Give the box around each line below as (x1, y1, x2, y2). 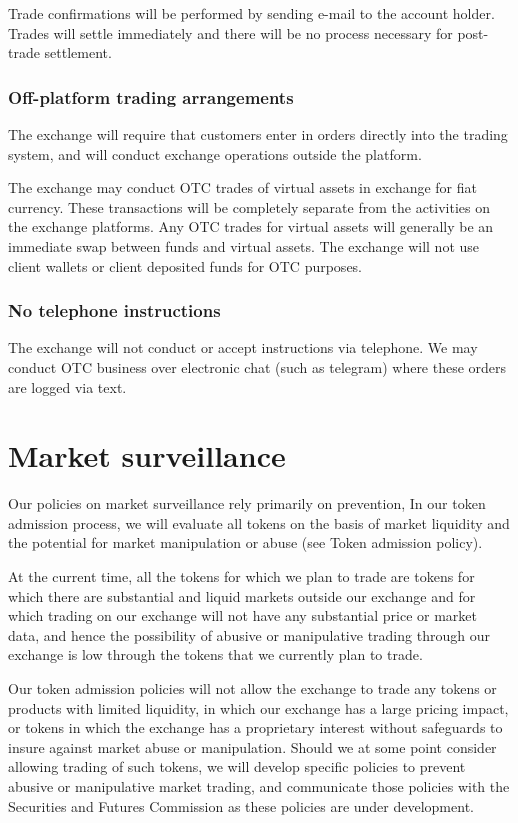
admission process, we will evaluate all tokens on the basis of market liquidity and (8, 512, 510, 533)
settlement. (44, 42, 112, 63)
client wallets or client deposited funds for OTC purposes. (8, 255, 363, 276)
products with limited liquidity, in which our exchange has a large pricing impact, (8, 697, 509, 718)
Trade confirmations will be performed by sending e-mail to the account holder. (8, 3, 495, 23)
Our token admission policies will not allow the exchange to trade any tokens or (8, 678, 497, 699)
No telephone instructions (8, 298, 221, 323)
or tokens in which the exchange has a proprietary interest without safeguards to (8, 717, 503, 738)
